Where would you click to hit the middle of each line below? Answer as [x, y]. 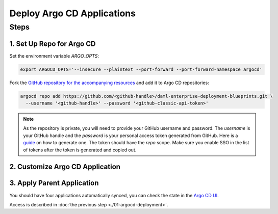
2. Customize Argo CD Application [65, 167]
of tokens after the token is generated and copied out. [80, 150]
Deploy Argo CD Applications [73, 13]
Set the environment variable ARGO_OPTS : [54, 56]
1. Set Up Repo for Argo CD [53, 44]
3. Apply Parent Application [54, 183]
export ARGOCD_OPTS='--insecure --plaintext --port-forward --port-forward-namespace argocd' [141, 69]
